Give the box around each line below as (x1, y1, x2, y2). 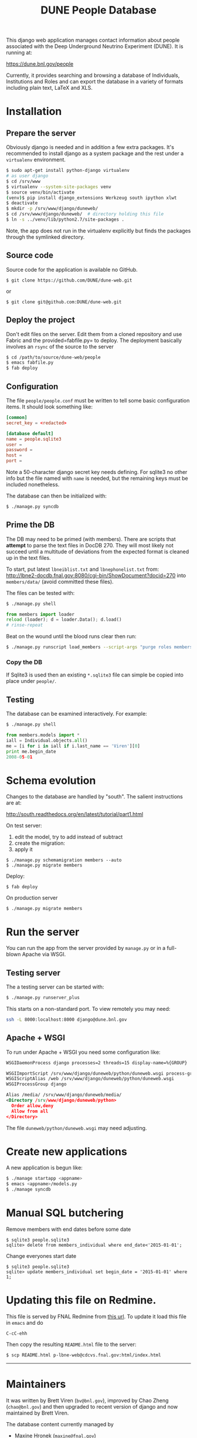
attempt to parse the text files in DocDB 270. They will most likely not (6, 542, 174, 549)
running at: (6, 49, 32, 56)
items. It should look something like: (6, 403, 93, 410)
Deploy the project (6, 315, 75, 325)
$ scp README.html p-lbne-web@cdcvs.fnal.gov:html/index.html (6, 1352, 161, 1358)
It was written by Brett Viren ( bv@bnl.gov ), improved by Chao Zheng (6, 1397, 169, 1404)
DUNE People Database (40, 4, 157, 17)
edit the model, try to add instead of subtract (14, 834, 123, 841)
